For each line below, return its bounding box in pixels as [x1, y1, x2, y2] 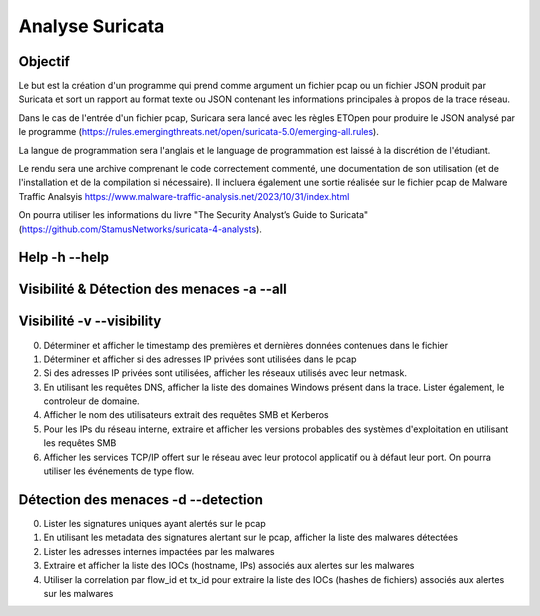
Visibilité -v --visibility [18, 313, 162, 330]
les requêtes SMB [43, 437, 117, 449]
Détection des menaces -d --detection [18, 491, 264, 508]
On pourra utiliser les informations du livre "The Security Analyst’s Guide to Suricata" [18, 209, 369, 221]
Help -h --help [18, 249, 110, 266]
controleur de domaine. [43, 395, 140, 407]
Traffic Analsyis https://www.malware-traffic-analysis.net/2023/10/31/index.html [18, 190, 350, 202]
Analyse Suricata [18, 15, 165, 37]
